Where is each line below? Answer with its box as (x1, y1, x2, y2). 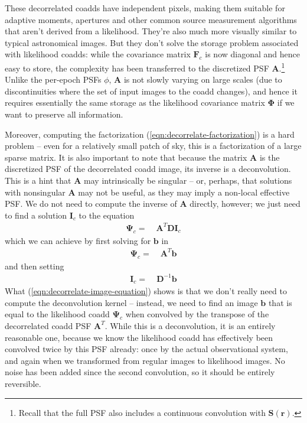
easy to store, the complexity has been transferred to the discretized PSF (5, 61, 269, 74)
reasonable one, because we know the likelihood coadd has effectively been (5, 331, 273, 343)
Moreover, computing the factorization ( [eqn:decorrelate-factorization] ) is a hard (5, 128, 295, 140)
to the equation (79, 209, 135, 221)
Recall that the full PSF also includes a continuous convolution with (18, 406, 266, 418)
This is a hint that (5, 174, 71, 186)
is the (259, 151, 280, 163)
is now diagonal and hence (205, 48, 300, 60)
